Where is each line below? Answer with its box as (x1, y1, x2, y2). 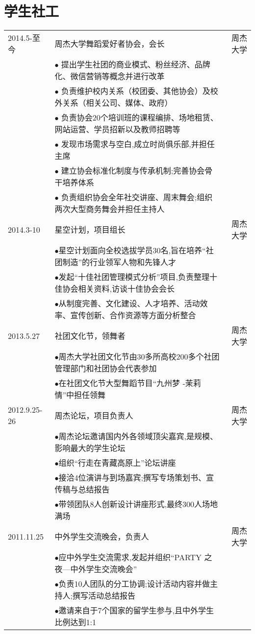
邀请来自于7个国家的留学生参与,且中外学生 (58, 604, 214, 616)
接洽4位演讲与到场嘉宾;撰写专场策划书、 (58, 472, 206, 483)
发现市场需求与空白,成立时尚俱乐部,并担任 (61, 138, 215, 150)
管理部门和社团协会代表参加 (54, 362, 157, 374)
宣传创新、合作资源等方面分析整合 (70, 309, 196, 321)
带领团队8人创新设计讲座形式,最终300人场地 (58, 498, 218, 510)
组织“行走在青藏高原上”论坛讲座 (58, 457, 176, 469)
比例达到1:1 (54, 616, 96, 628)
